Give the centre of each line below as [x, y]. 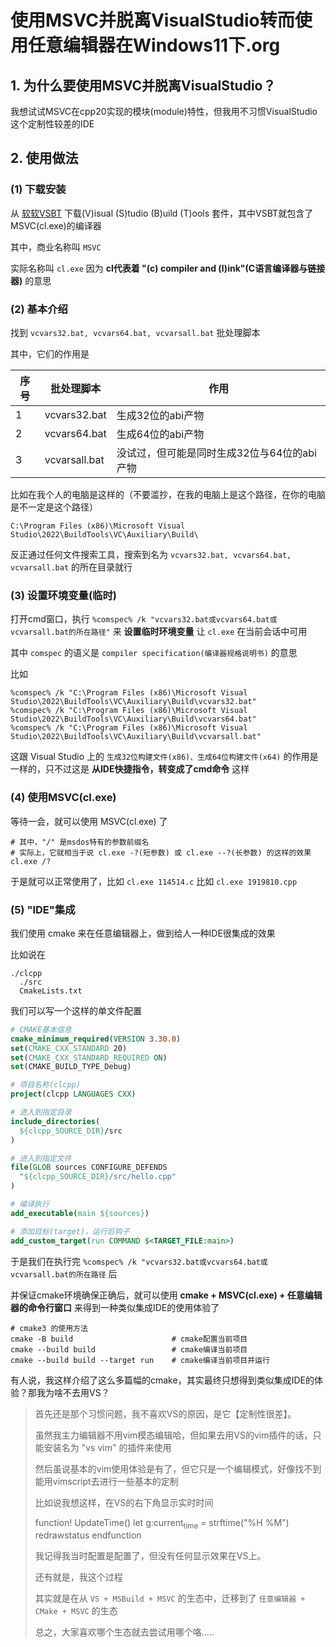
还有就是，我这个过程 [78, 1577]
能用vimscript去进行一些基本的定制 [106, 1481]
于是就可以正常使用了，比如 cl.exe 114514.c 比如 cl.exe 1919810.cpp [154, 881]
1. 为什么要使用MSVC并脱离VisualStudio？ [143, 85]
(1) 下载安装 [38, 189]
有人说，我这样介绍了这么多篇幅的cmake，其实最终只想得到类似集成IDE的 [162, 1380]
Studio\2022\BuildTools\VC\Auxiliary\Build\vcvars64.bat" [133, 719]
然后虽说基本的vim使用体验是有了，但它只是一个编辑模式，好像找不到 [178, 1468]
